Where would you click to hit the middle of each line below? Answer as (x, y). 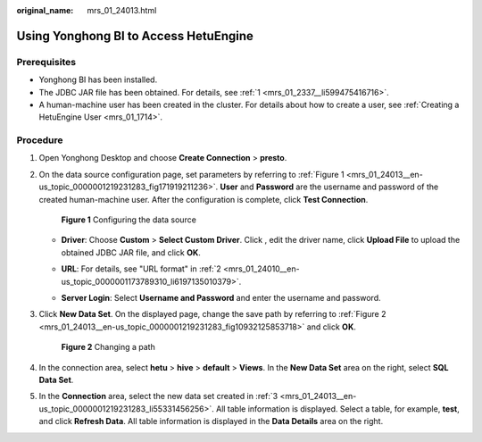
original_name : (45, 10)
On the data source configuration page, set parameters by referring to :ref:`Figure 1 (191, 174)
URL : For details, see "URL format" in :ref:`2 (141, 269)
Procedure (40, 140)
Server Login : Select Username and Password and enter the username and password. (221, 297)
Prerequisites (46, 62)
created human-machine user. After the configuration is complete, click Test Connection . (204, 199)
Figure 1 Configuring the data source (129, 220)
